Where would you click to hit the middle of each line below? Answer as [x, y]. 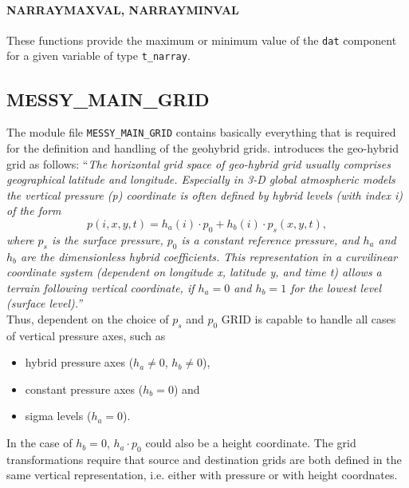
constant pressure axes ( [84, 389]
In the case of [39, 443]
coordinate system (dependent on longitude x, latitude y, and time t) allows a [194, 272]
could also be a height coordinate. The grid [251, 443]
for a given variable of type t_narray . [98, 56]
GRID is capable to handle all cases [309, 318]
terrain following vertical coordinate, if [100, 287]
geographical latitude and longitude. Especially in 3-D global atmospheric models [201, 179]
